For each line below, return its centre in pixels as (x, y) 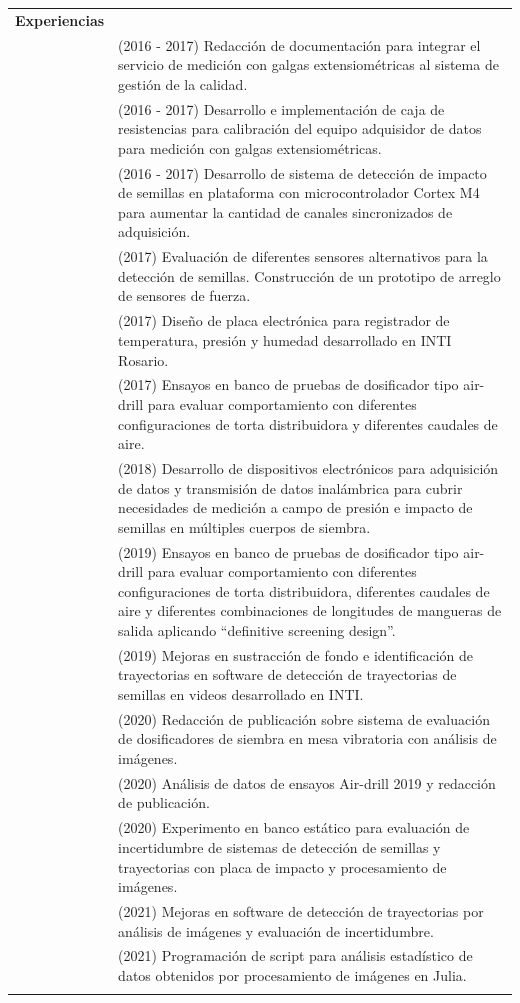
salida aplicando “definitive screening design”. (257, 629)
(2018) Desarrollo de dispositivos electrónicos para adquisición (308, 467)
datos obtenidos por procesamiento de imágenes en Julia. (292, 974)
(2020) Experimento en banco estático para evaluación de (294, 827)
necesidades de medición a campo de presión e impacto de (295, 507)
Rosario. (143, 359)
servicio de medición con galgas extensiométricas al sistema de (308, 64)
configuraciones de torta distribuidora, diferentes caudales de (304, 590)
